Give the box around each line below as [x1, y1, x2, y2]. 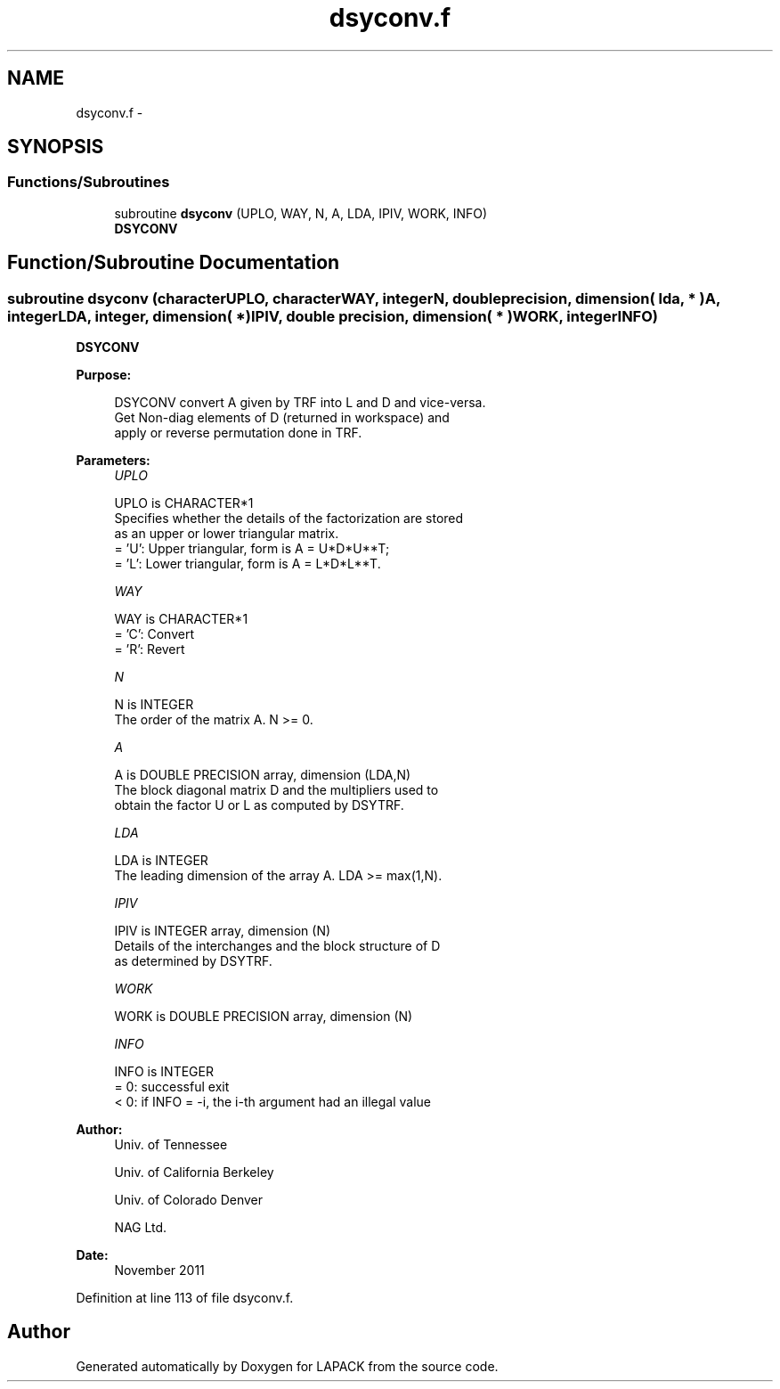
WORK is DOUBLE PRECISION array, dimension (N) [114, 1009, 413, 1025]
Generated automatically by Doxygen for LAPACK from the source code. [76, 1358, 499, 1374]
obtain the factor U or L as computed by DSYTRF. [114, 797, 404, 813]
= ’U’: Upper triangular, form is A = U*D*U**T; [114, 541, 390, 557]
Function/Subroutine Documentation [7, 251, 340, 274]
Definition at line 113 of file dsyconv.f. [76, 1290, 294, 1306]
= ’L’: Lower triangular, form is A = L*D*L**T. [114, 556, 381, 572]
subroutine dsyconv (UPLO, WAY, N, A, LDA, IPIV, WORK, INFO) [114, 205, 488, 221]
